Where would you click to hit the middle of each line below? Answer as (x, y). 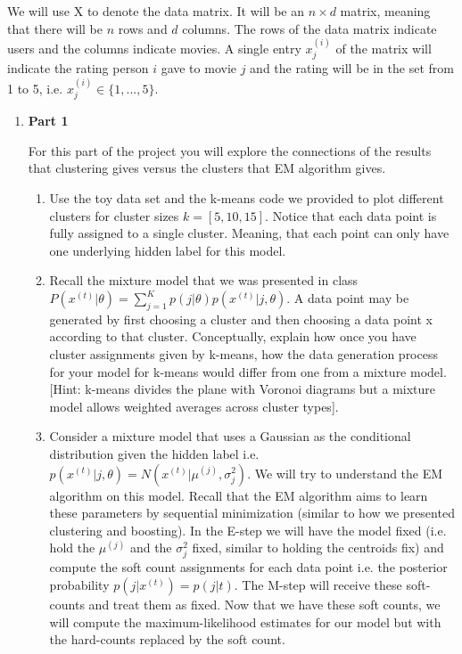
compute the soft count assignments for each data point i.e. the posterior (248, 567)
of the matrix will (384, 48)
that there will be (55, 28)
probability (79, 585)
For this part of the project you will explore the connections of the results (230, 150)
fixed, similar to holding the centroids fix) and (318, 548)
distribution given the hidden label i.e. (154, 453)
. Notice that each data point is (351, 215)
